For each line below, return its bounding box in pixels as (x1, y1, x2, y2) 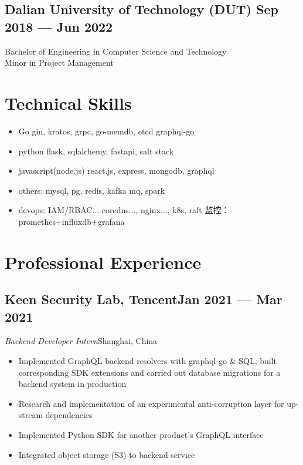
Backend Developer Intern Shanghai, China (5, 335, 158, 347)
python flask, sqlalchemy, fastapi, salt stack (18, 144, 174, 157)
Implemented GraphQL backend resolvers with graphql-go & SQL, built (18, 355, 277, 367)
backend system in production (18, 378, 127, 390)
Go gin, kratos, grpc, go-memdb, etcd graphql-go (18, 124, 195, 137)
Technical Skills (5, 90, 132, 114)
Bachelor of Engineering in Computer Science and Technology (5, 45, 227, 57)
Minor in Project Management (5, 56, 114, 69)
